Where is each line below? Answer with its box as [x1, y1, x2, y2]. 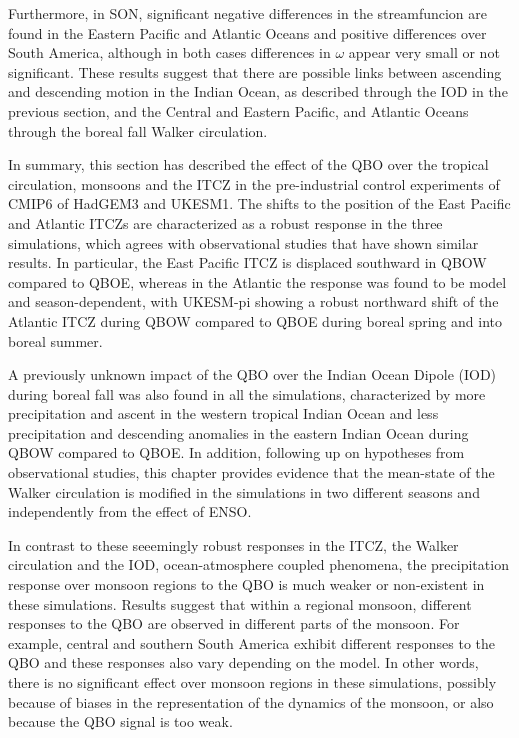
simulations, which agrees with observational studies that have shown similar [8, 232, 479, 253]
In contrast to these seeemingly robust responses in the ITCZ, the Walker [8, 534, 459, 555]
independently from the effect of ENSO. [8, 501, 252, 522]
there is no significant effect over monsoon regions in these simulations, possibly [8, 672, 497, 692]
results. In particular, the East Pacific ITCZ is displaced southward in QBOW [8, 252, 487, 273]
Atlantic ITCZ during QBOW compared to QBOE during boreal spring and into [8, 310, 503, 331]
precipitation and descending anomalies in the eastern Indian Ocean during [8, 422, 469, 443]
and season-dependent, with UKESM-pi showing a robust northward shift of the [8, 291, 499, 312]
